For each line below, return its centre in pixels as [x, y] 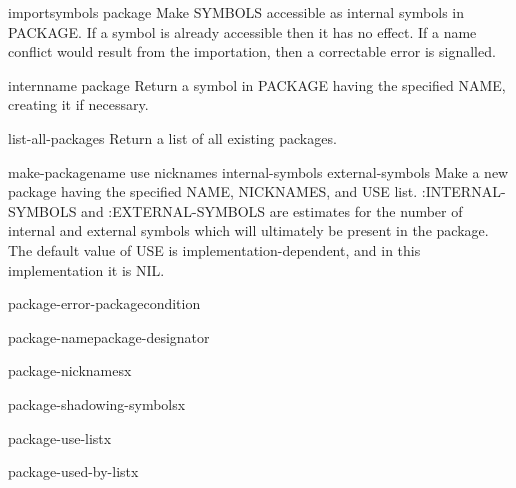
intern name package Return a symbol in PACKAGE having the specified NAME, [257, 84]
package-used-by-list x [73, 471]
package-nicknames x [70, 370]
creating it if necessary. [78, 104]
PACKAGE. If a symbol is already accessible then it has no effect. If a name [242, 31]
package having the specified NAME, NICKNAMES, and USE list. [213, 191]
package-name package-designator [109, 336]
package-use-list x [60, 437]
